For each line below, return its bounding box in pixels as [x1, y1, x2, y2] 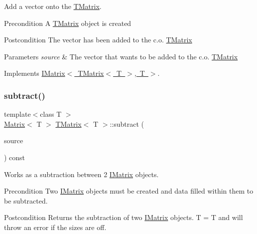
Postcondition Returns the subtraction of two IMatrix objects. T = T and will [4, 212, 243, 223]
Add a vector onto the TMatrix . [4, 1, 102, 11]
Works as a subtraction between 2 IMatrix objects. [4, 169, 159, 179]
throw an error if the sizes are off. [4, 222, 107, 232]
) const [4, 152, 25, 162]
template [4, 109, 31, 119]
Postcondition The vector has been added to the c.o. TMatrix [4, 34, 192, 45]
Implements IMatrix [4, 68, 65, 78]
